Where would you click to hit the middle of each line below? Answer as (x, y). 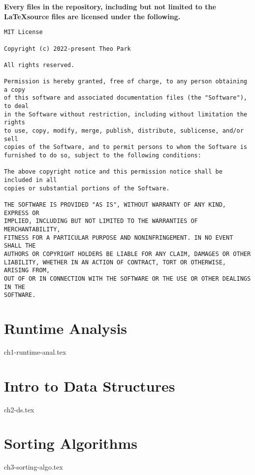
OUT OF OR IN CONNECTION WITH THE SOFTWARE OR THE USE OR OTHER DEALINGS (127, 278)
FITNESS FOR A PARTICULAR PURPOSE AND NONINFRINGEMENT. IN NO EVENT (119, 237)
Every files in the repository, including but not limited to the (110, 6)
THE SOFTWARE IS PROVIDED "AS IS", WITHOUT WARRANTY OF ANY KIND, (115, 204)
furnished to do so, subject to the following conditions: (103, 156)
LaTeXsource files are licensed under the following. (92, 16)
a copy (15, 90)
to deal (16, 106)
